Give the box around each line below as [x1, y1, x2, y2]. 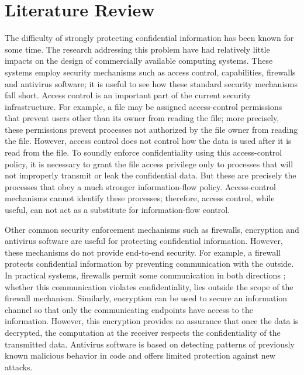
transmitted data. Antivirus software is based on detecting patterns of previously [5, 338, 295, 350]
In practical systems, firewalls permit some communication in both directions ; [5, 269, 286, 281]
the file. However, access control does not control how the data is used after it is [5, 135, 292, 147]
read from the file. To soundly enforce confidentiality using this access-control [5, 146, 282, 159]
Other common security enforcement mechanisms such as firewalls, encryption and [5, 223, 299, 235]
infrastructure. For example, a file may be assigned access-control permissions [5, 100, 282, 112]
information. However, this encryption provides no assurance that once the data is [5, 315, 299, 327]
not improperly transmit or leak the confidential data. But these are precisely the [5, 169, 296, 181]
